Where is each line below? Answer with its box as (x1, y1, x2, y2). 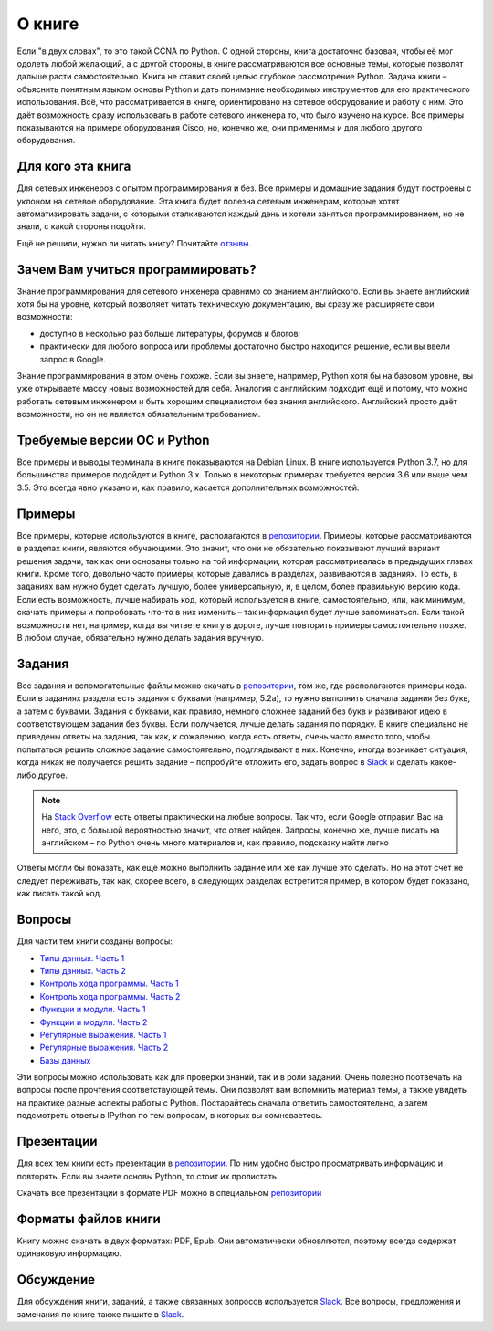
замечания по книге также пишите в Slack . (16, 1308, 184, 1319)
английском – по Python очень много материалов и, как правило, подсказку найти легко (41, 837, 390, 848)
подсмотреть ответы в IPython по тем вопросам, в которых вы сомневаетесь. (16, 1110, 323, 1121)
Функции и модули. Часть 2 (39, 1016, 148, 1027)
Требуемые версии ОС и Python (16, 432, 210, 447)
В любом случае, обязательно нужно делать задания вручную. (16, 632, 265, 643)
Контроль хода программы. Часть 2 (39, 990, 181, 1001)
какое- (430, 757, 456, 768)
